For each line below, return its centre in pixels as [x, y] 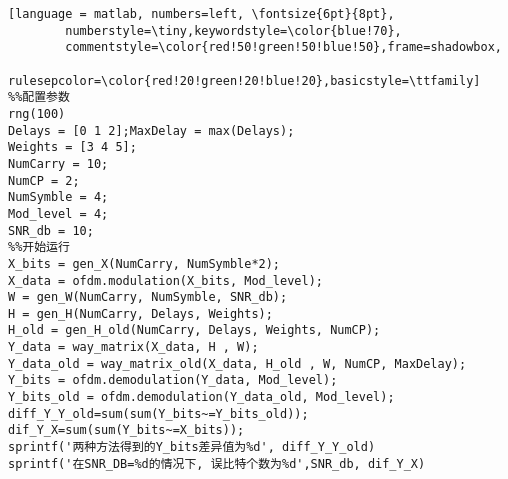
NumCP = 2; [44, 180]
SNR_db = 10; [51, 230]
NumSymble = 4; [58, 197]
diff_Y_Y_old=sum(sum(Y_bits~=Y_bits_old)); [158, 413]
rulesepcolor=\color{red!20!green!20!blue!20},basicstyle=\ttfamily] [244, 80]
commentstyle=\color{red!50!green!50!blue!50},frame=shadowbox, [283, 47]
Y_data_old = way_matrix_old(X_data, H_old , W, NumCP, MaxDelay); [237, 363]
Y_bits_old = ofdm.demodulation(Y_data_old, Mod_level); [201, 397]
